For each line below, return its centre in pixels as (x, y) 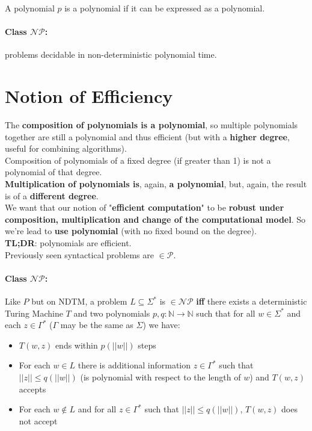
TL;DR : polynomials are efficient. (68, 243)
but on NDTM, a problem (79, 301)
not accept (38, 420)
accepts (32, 389)
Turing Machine (34, 313)
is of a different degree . (52, 195)
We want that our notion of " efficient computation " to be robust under (145, 207)
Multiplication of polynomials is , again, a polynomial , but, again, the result (156, 184)
